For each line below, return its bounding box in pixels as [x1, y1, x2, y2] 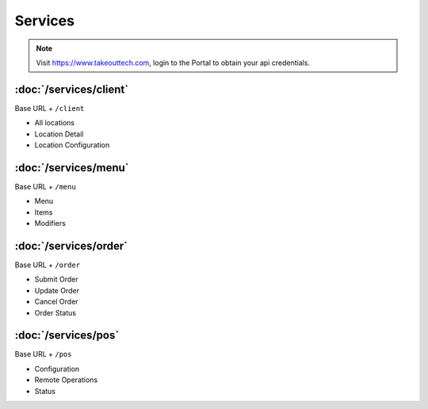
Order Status [34, 308, 77, 317]
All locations [34, 118, 75, 128]
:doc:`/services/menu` [14, 161, 130, 174]
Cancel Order [34, 297, 78, 307]
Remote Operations [34, 375, 98, 384]
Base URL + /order [14, 260, 81, 269]
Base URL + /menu [14, 182, 77, 191]
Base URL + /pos [14, 350, 72, 359]
